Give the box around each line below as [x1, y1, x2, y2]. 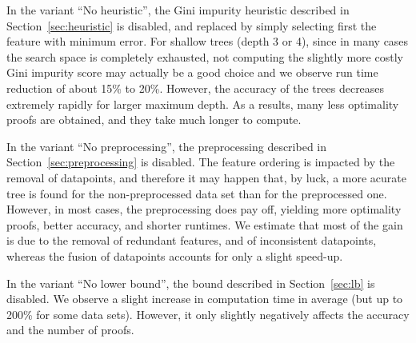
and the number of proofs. [6, 321, 134, 338]
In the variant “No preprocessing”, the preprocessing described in [6, 138, 327, 154]
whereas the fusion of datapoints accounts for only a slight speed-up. [6, 247, 343, 264]
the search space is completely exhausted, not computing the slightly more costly [6, 48, 403, 65]
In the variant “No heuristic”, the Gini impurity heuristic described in [6, 2, 350, 18]
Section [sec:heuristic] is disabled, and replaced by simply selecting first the [6, 17, 377, 34]
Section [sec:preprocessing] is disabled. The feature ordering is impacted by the [6, 154, 395, 170]
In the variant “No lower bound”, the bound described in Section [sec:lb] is [6, 274, 375, 291]
